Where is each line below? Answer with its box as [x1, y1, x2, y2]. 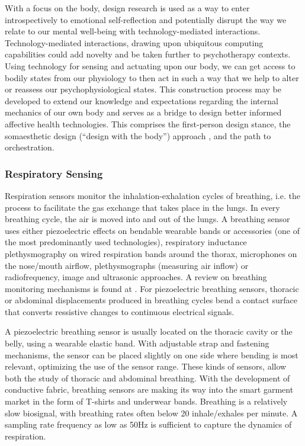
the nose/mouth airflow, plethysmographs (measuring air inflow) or [5, 259, 249, 271]
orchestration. [5, 141, 54, 153]
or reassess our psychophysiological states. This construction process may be [5, 83, 281, 95]
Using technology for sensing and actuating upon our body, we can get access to [5, 59, 296, 72]
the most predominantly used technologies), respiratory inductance [5, 236, 247, 248]
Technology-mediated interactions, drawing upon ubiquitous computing [5, 36, 264, 49]
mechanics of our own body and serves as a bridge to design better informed [5, 106, 282, 118]
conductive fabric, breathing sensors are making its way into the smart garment [5, 383, 294, 396]
